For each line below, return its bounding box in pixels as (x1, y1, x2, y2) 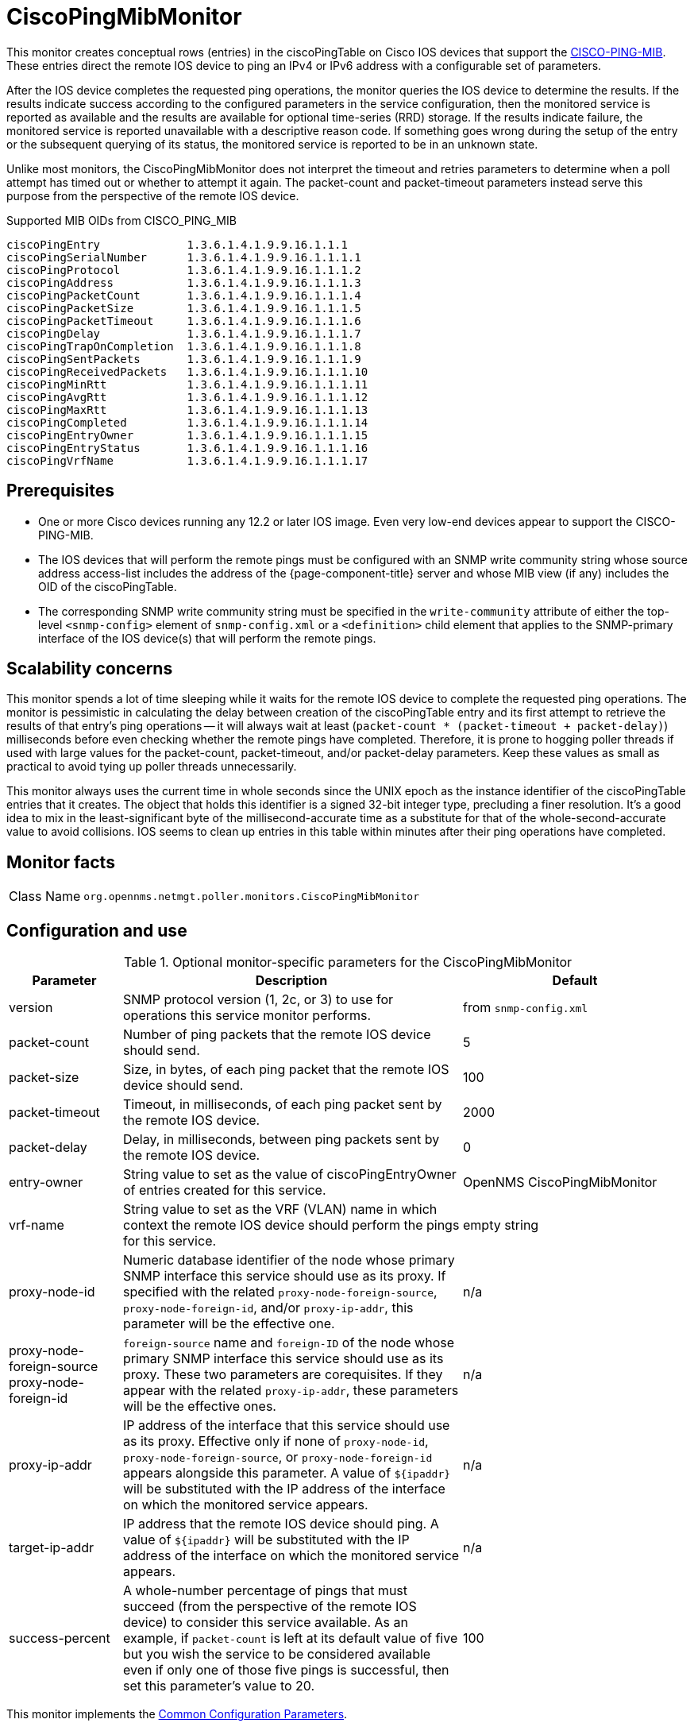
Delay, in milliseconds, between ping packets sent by (122, 1131, 440, 1148)
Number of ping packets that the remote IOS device (122, 1026, 431, 1043)
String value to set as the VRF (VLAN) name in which (122, 1201, 438, 1218)
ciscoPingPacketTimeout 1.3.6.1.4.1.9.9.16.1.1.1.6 (6, 314, 361, 327)
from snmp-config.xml (462, 999, 588, 1016)
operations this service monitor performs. (122, 1007, 372, 1024)
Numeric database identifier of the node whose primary (122, 1252, 455, 1269)
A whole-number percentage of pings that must (122, 1582, 408, 1599)
